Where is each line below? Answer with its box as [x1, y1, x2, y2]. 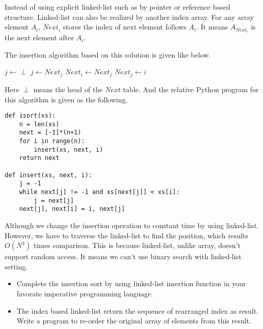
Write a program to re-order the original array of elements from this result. [16, 315, 251, 326]
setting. [5, 261, 28, 271]
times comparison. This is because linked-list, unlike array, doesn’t [33, 240, 241, 251]
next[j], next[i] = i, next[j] [19, 205, 125, 213]
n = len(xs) [19, 120, 60, 128]
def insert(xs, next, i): [5, 171, 92, 179]
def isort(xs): [5, 112, 56, 120]
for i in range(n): [19, 138, 85, 145]
